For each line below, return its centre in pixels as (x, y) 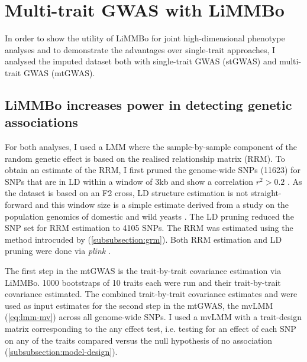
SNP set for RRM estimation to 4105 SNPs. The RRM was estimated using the (149, 228)
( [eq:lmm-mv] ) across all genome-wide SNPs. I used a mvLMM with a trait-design (153, 317)
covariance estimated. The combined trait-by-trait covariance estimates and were (151, 294)
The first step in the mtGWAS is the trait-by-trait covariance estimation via (143, 271)
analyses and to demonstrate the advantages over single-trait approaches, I (140, 49)
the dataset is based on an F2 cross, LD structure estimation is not (127, 193)
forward (19, 205)
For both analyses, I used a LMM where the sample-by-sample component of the (151, 147)
